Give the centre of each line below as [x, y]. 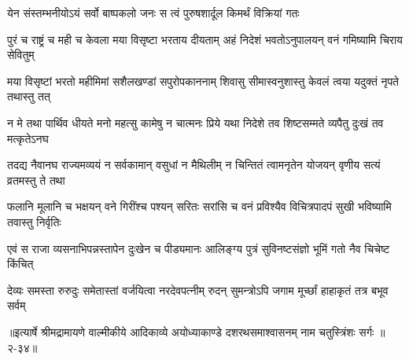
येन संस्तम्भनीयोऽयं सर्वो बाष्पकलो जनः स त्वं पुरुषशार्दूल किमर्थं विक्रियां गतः [153, 13]
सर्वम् [17, 305]
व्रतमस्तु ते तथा [36, 180]
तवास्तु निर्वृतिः [34, 221]
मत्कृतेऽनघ [28, 138]
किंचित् [20, 264]
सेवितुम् [21, 55]
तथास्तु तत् [29, 96]
